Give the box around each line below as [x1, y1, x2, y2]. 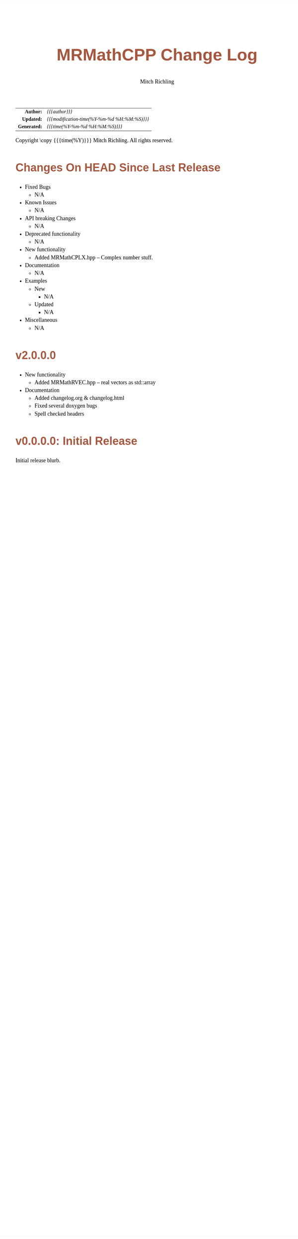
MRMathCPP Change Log [56, 45, 258, 64]
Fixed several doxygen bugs [34, 402, 97, 409]
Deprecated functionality [25, 231, 81, 238]
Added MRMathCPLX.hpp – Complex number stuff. [34, 254, 153, 261]
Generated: [18, 123, 42, 129]
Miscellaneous [25, 317, 58, 324]
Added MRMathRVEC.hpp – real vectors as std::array [34, 379, 156, 386]
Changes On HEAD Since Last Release [15, 161, 221, 175]
